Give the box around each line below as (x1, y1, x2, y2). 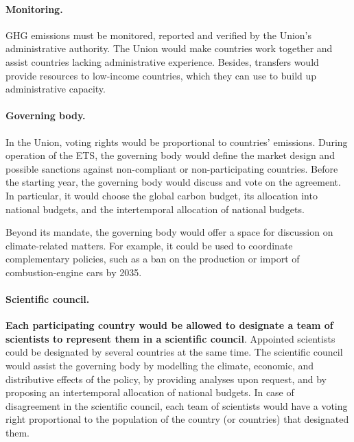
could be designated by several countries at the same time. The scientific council (5, 345, 343, 359)
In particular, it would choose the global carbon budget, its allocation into (5, 188, 318, 202)
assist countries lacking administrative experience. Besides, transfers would (5, 54, 319, 69)
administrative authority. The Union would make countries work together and (5, 41, 333, 56)
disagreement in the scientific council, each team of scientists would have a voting (5, 398, 348, 413)
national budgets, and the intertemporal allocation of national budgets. (5, 201, 305, 216)
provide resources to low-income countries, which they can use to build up (5, 68, 317, 82)
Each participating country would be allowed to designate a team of (5, 318, 333, 332)
